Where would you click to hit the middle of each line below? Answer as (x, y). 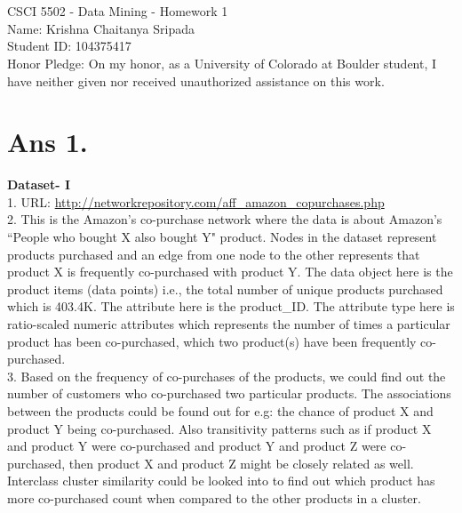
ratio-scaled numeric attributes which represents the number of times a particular (229, 324)
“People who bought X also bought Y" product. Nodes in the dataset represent (222, 237)
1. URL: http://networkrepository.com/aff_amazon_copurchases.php (196, 201)
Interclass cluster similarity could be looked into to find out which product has (221, 481)
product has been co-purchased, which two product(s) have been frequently (212, 341)
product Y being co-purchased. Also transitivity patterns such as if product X (219, 428)
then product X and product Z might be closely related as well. (241, 463)
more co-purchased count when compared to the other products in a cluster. (214, 497)
